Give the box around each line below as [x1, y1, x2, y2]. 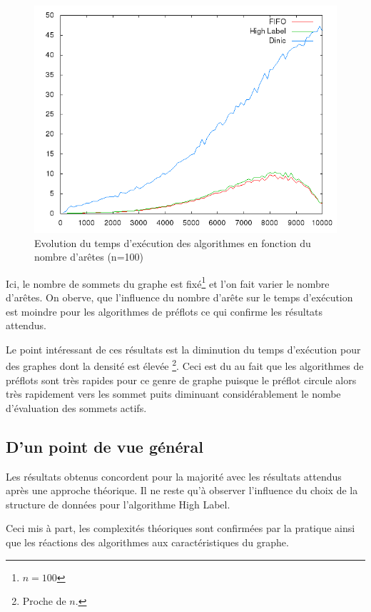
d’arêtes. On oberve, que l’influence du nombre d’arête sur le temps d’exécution [6, 290, 353, 305]
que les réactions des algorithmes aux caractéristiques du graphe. [6, 535, 289, 550]
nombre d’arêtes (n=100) [34, 249, 143, 264]
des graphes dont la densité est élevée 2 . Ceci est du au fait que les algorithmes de [6, 356, 364, 373]
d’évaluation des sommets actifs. [6, 400, 147, 415]
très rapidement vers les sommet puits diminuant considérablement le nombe [6, 386, 341, 401]
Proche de [22, 593, 66, 608]
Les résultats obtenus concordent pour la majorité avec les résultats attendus [6, 468, 342, 483]
